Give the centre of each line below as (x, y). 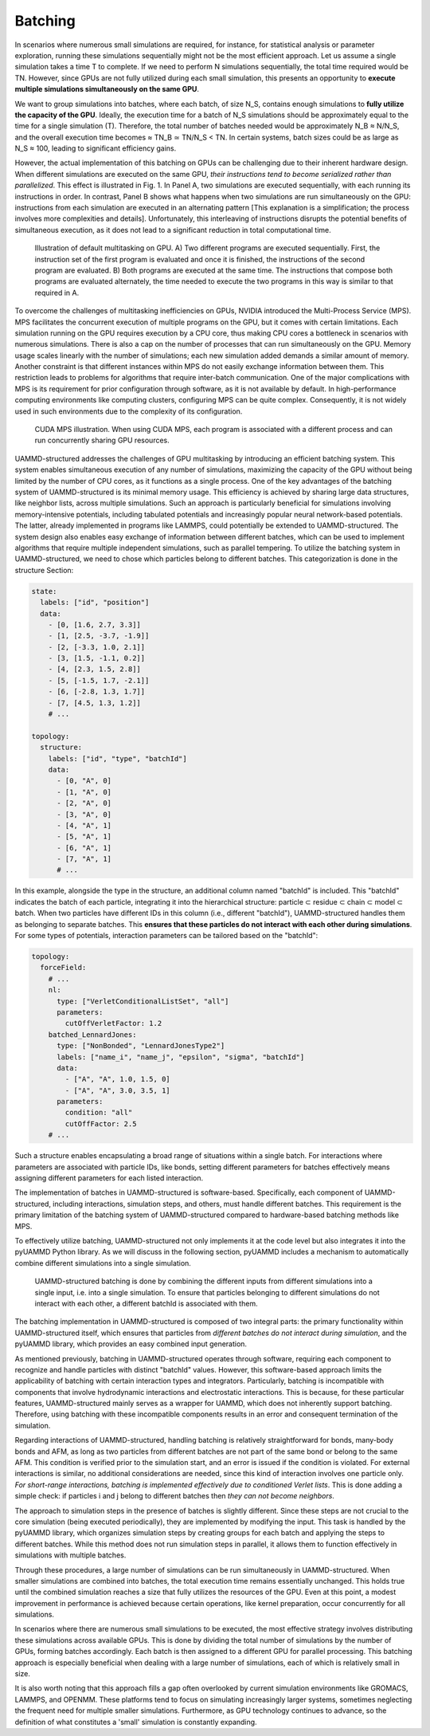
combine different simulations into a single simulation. (103, 1263)
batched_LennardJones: (92, 1035)
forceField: (63, 968)
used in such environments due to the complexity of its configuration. (129, 411)
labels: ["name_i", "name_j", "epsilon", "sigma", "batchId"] (181, 1057)
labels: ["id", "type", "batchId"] (117, 758)
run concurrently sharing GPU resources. (102, 440)
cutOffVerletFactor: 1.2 (113, 1023)
